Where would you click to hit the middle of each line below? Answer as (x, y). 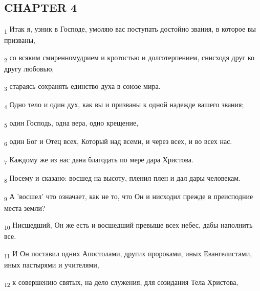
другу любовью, (29, 69)
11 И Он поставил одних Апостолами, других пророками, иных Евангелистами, (128, 254)
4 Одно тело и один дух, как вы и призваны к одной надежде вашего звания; (124, 105)
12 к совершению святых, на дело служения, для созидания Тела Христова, (121, 282)
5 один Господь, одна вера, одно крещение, (71, 123)
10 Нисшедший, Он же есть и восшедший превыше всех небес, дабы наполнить (128, 225)
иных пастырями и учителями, (52, 264)
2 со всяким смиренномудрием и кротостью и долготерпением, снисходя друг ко (129, 58)
